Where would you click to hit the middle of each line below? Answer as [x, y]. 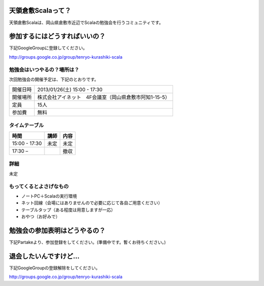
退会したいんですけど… [44, 256]
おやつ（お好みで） [41, 217]
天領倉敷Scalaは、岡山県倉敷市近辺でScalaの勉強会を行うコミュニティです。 [86, 22]
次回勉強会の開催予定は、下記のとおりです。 [54, 79]
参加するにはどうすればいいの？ [57, 36]
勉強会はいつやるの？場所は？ [44, 69]
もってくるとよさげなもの [39, 186]
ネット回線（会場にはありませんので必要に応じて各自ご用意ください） [92, 203]
